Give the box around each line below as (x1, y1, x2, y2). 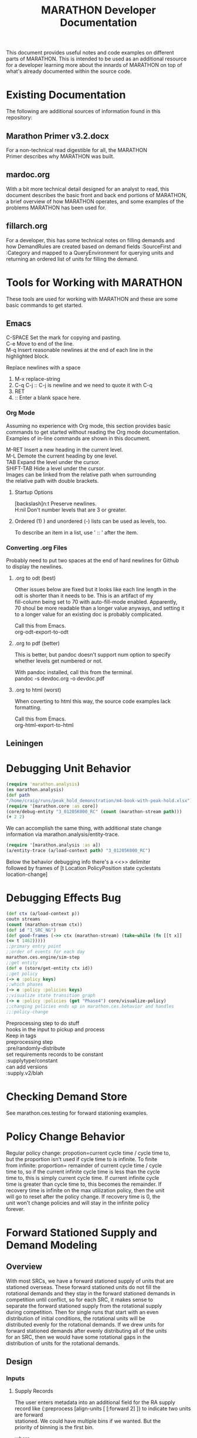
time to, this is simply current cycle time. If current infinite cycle (6, 1174, 159, 1181)
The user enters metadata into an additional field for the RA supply (14, 1399, 176, 1406)
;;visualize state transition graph (6, 993, 96, 999)
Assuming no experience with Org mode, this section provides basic (6, 422, 171, 429)
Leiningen (6, 739, 43, 749)
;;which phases (6, 982, 43, 987)
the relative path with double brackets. (6, 477, 99, 484)
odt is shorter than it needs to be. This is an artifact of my (14, 592, 154, 599)
